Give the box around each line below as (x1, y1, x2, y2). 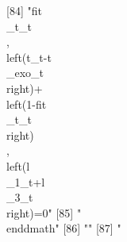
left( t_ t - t (6, 48, 52, 65)
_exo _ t (6, 64, 44, 81)
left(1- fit (6, 95, 47, 112)
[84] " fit (6, 2, 42, 18)
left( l (6, 157, 30, 174)
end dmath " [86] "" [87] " (6, 220, 121, 236)
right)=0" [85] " (6, 204, 82, 221)
